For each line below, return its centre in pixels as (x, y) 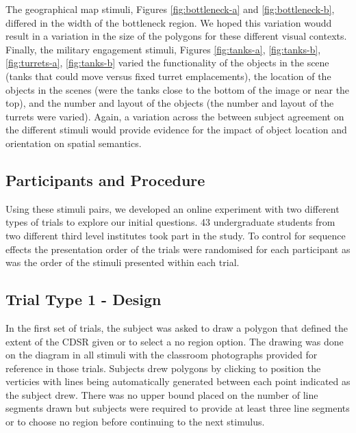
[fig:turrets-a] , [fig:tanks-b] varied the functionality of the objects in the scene (167, 63)
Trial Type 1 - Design (84, 299)
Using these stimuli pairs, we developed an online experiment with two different (173, 208)
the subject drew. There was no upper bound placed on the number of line (162, 394)
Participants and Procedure (105, 180)
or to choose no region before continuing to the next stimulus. (135, 422)
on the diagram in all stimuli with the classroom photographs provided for (162, 355)
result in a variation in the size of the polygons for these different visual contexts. (176, 36)
